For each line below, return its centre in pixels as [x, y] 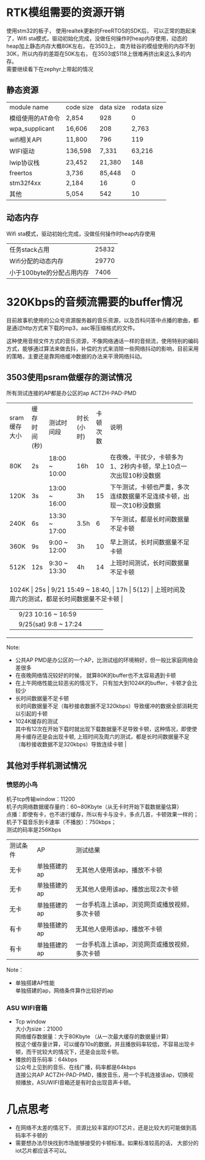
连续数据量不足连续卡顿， [146, 496]
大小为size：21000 [39, 1029]
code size [80, 107]
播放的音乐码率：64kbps [46, 1060]
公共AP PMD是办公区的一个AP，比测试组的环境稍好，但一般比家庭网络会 [106, 660]
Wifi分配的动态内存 [37, 261]
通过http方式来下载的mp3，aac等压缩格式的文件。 [75, 328]
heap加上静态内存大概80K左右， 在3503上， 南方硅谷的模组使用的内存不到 [101, 46]
